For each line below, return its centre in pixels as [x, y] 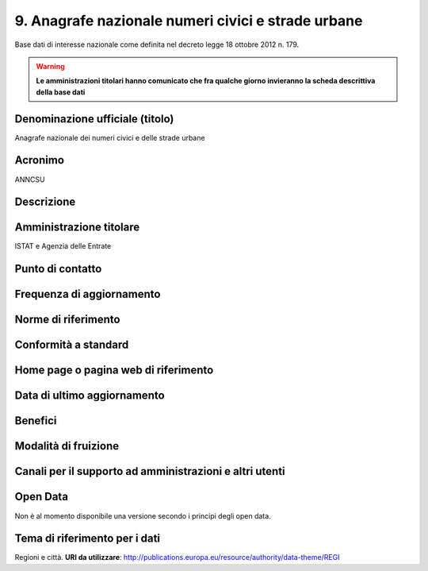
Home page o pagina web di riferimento [114, 370]
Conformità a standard [72, 345]
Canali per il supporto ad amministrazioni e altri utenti [150, 471]
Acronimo [40, 160]
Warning [50, 66]
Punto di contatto [58, 269]
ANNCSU [30, 179]
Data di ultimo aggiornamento [90, 396]
